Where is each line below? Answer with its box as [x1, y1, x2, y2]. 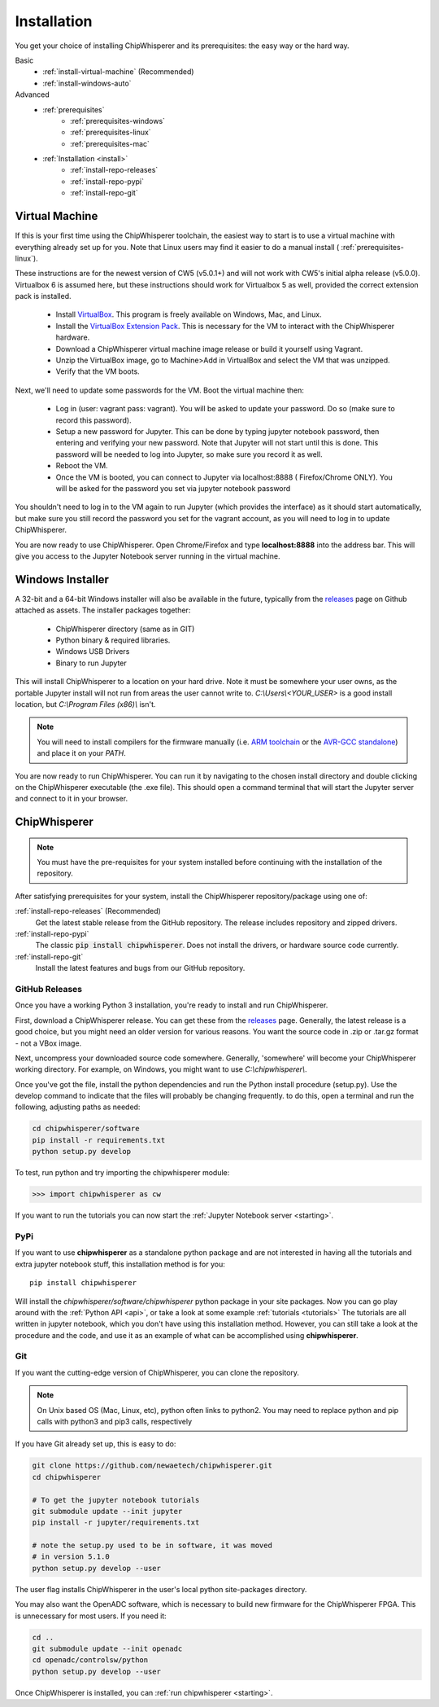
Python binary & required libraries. [55, 635, 171, 645]
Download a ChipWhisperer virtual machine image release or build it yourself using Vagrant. [55, 344, 363, 353]
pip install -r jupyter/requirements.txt [32, 1518, 200, 1527]
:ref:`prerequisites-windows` [70, 116, 166, 125]
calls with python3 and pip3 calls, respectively [37, 1416, 193, 1426]
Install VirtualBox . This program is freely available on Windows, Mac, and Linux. [55, 309, 322, 319]
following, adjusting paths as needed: [15, 1102, 141, 1112]
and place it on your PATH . [37, 748, 126, 758]
